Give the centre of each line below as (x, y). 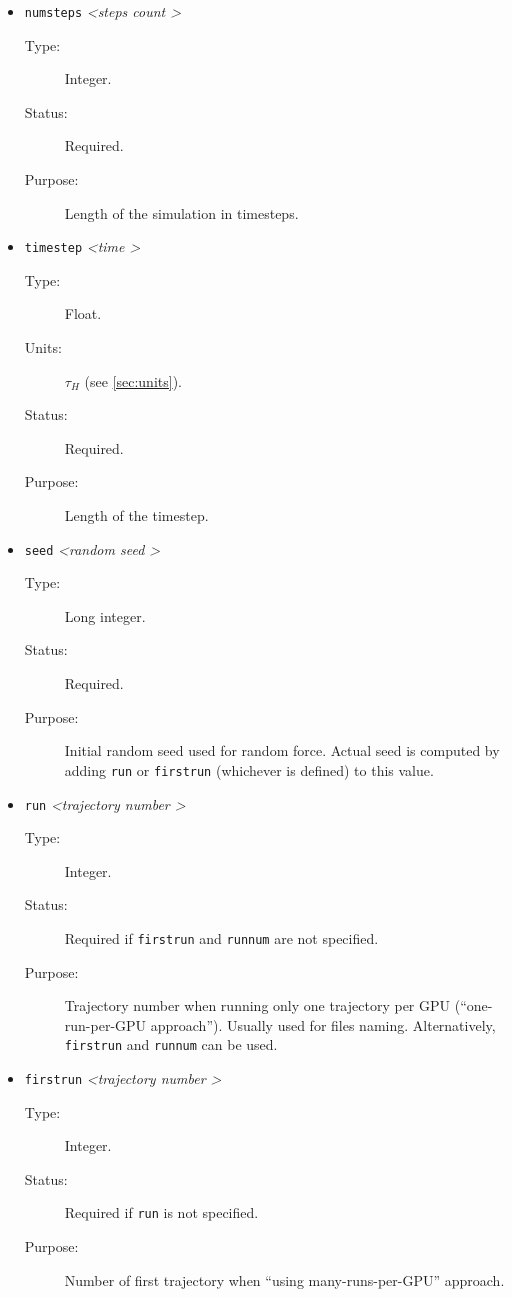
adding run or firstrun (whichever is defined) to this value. (249, 769)
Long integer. (105, 615)
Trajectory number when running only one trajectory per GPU (257, 1005)
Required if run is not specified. (161, 1212)
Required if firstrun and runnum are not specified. (221, 937)
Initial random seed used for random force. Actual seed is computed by (282, 750)
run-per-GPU (105, 1024)
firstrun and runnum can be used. (171, 1044)
